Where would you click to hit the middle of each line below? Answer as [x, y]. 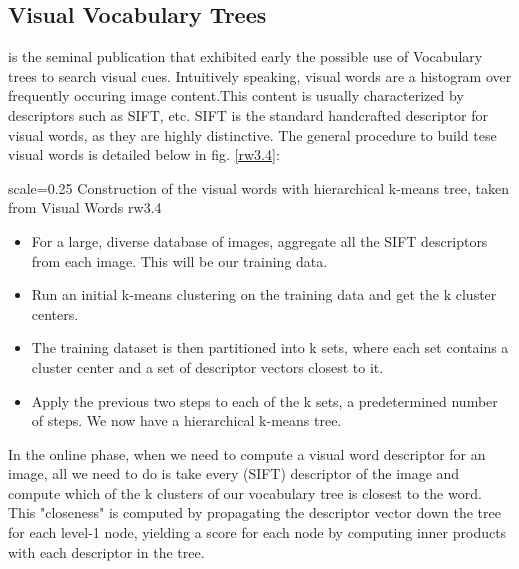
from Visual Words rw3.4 [85, 207]
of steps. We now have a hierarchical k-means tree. [186, 420]
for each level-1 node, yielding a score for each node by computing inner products [257, 532]
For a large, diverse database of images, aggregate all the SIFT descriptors [259, 240]
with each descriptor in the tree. [106, 551]
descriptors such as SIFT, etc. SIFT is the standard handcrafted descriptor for [248, 114]
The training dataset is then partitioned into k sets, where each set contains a [270, 347]
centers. [55, 313]
